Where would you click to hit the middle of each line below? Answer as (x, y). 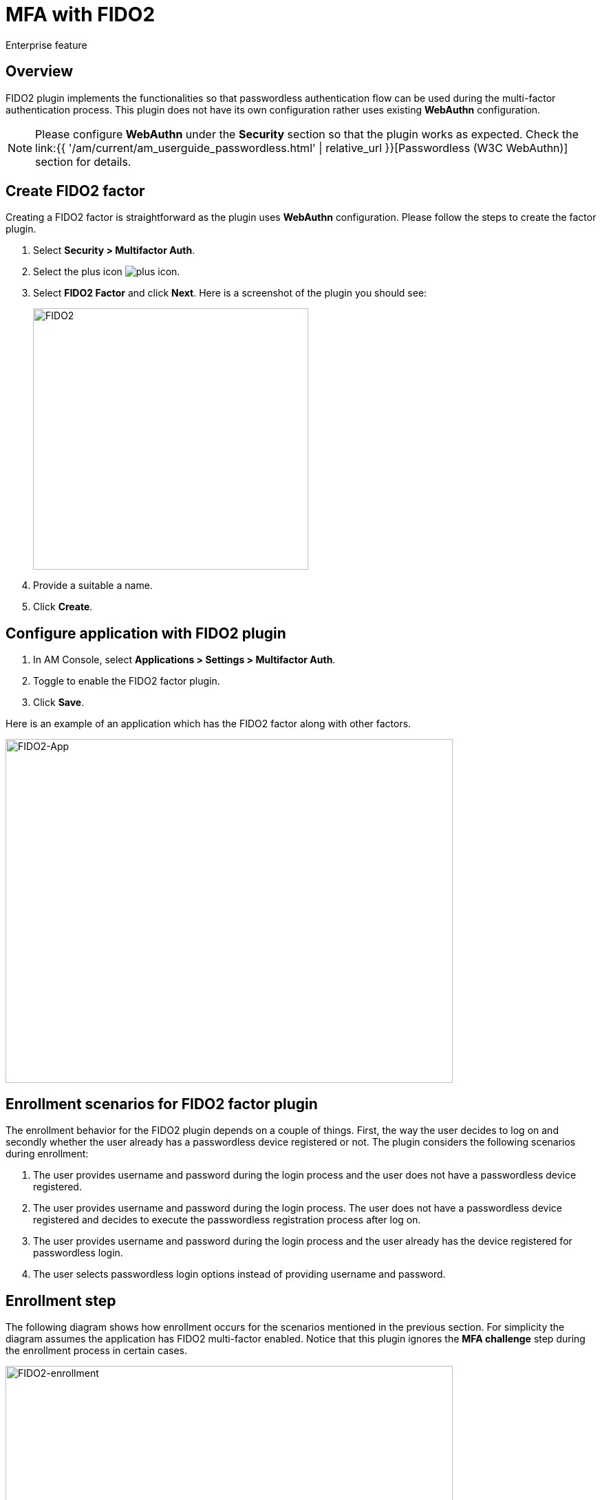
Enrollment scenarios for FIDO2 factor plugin (162, 1104)
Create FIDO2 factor (75, 191)
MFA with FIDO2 (80, 14)
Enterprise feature (46, 45)
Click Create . (63, 607)
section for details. (83, 161)
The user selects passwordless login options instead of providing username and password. (239, 1274)
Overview (40, 72)
